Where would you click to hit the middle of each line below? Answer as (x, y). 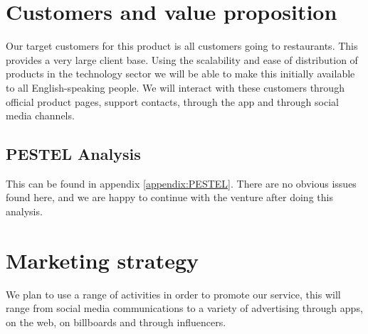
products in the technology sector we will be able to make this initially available (180, 74)
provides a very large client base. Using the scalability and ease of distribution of (182, 59)
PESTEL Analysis (73, 154)
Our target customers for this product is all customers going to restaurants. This (182, 46)
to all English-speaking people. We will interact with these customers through (175, 87)
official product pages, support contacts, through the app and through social (172, 101)
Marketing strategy (102, 260)
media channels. (40, 115)
